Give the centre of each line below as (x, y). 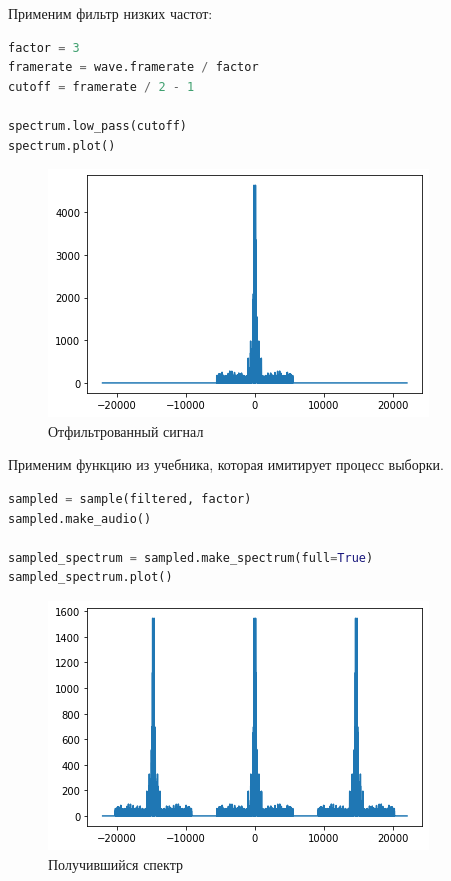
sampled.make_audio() (80, 518)
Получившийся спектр (115, 863)
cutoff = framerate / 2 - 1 (101, 86)
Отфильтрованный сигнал (126, 430)
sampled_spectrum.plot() (90, 577)
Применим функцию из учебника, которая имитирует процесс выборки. (226, 464)
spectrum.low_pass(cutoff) (97, 125)
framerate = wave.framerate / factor (133, 67)
